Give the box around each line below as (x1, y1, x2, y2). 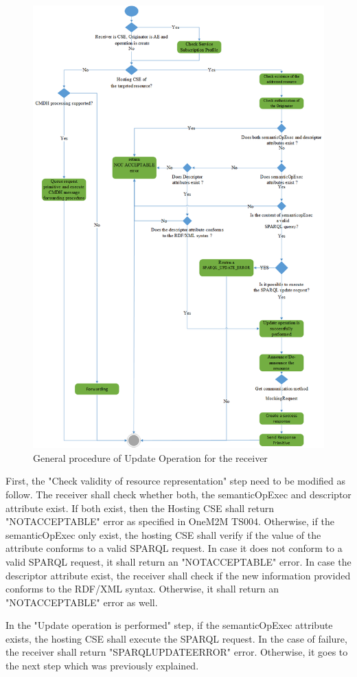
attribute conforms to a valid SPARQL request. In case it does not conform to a (5, 541, 343, 555)
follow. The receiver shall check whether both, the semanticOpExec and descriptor (5, 487, 352, 501)
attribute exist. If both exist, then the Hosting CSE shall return (5, 500, 275, 515)
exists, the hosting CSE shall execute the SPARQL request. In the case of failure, (5, 631, 347, 645)
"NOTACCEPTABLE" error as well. (5, 595, 158, 609)
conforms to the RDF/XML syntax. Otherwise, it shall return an (5, 581, 279, 596)
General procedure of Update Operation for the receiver (33, 450, 268, 465)
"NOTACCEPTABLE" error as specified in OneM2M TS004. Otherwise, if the (5, 514, 334, 529)
